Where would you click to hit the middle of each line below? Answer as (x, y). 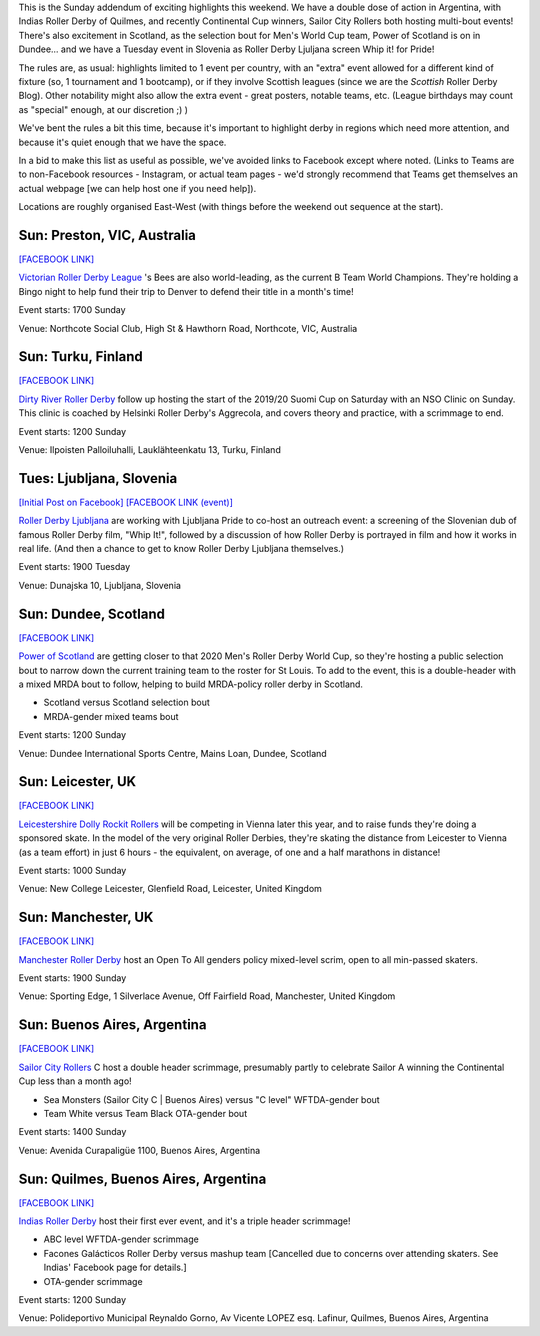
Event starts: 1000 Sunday (72, 870)
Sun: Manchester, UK (86, 917)
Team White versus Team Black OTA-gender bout (145, 1113)
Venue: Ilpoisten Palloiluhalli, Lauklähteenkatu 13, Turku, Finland (150, 450)
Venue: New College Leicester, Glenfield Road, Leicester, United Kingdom (170, 889)
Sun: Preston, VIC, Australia (107, 235)
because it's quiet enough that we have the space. (122, 142)
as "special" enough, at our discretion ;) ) (103, 109)
